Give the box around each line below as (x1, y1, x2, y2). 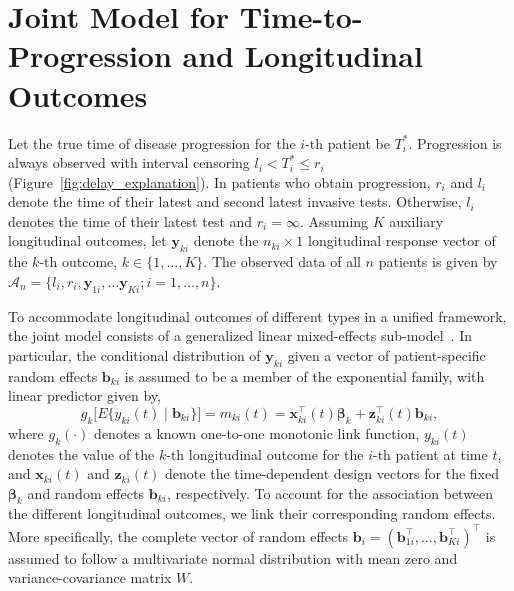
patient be (327, 132, 390, 153)
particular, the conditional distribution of (8, 344, 261, 365)
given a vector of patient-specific (287, 344, 486, 365)
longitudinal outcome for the (188, 443, 364, 464)
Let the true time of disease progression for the (8, 132, 296, 153)
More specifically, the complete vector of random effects (8, 525, 349, 546)
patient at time (395, 443, 488, 464)
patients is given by (378, 251, 498, 272)
